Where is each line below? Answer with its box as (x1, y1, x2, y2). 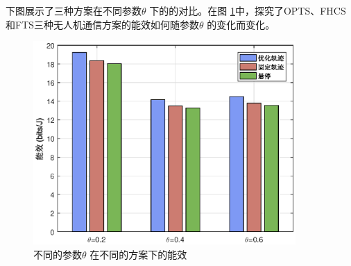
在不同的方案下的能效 (89, 247, 187, 261)
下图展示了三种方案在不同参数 (6, 3, 142, 17)
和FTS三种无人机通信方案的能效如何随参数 (6, 17, 200, 31)
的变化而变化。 (207, 17, 275, 31)
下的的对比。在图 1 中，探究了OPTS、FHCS (149, 3, 346, 17)
